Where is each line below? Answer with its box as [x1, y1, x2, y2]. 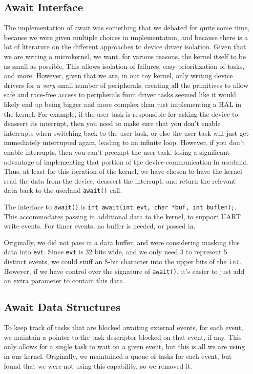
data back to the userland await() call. [4, 185, 122, 195]
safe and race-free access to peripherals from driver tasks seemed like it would [4, 89, 236, 100]
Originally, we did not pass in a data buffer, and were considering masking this [4, 237, 240, 247]
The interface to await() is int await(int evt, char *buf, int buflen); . [4, 201, 237, 211]
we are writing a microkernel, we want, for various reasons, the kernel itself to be [4, 51, 246, 61]
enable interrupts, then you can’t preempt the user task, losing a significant [4, 146, 230, 157]
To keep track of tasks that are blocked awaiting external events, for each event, [4, 322, 243, 332]
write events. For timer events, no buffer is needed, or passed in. [4, 221, 196, 231]
